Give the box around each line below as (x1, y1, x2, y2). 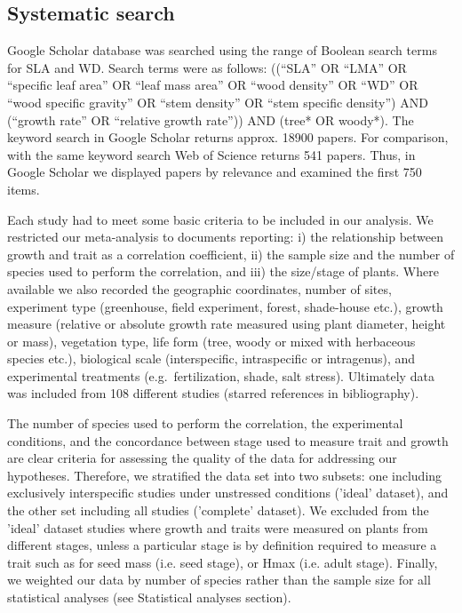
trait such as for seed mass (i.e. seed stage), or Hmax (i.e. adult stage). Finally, (7, 553, 438, 571)
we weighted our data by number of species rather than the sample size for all (7, 570, 431, 589)
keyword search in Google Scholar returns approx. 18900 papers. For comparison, (7, 128, 449, 147)
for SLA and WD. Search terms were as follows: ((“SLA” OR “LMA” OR (7, 58, 407, 76)
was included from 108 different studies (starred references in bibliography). (7, 384, 419, 402)
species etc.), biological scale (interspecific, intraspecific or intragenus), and (7, 349, 416, 368)
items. (7, 179, 40, 198)
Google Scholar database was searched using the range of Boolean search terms (7, 41, 437, 60)
